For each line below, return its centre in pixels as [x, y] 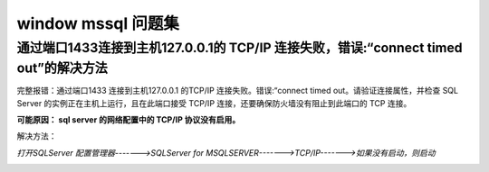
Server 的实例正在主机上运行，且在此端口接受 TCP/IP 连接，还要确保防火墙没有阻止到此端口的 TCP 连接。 [214, 103]
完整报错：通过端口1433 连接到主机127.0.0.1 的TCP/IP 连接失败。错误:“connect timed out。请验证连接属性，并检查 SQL [238, 91]
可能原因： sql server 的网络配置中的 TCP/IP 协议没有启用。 [129, 120]
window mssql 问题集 [98, 23]
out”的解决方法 [62, 68]
